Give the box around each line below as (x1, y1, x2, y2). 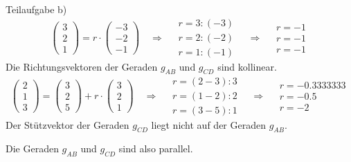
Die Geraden (6, 141, 59, 156)
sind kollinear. (217, 59, 277, 73)
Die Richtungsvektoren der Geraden (6, 59, 158, 73)
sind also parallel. (118, 141, 193, 156)
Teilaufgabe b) (6, 2, 67, 16)
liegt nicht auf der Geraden (151, 117, 266, 132)
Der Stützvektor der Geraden (6, 117, 129, 132)
